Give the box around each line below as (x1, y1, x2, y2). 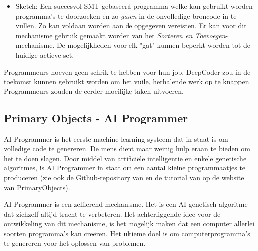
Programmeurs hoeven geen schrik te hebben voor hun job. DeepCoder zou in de (4, 66, 251, 77)
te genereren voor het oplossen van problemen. (4, 238, 146, 248)
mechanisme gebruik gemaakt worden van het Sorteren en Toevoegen (15, 30, 226, 40)
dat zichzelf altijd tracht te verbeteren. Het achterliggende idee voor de (4, 208, 221, 219)
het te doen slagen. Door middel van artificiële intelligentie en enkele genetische (4, 153, 247, 163)
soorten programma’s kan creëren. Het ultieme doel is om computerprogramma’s (4, 228, 250, 238)
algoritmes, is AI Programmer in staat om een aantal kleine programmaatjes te (4, 163, 246, 173)
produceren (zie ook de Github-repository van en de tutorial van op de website (4, 172, 244, 182)
